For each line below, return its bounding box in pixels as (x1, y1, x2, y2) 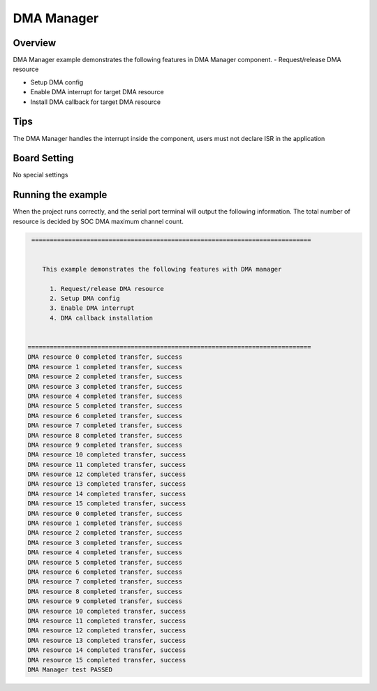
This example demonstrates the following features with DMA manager (42, 265, 282, 273)
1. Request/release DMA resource (50, 285, 164, 292)
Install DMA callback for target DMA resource (30, 98, 161, 106)
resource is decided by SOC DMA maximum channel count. (13, 217, 184, 225)
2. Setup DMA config (50, 295, 120, 303)
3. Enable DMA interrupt (50, 304, 135, 312)
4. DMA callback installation (50, 314, 154, 322)
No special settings (13, 171, 68, 179)
